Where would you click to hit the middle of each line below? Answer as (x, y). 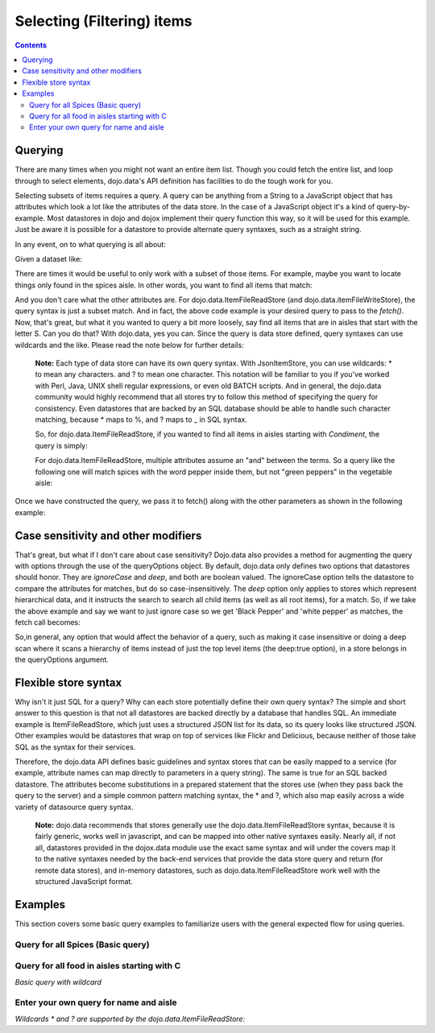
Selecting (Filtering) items (104, 21)
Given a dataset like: (48, 258)
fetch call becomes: (48, 622)
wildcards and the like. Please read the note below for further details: (130, 345)
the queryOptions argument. (62, 659)
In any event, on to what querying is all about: (91, 244)
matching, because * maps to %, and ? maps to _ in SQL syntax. (141, 419)
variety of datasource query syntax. (74, 807)
